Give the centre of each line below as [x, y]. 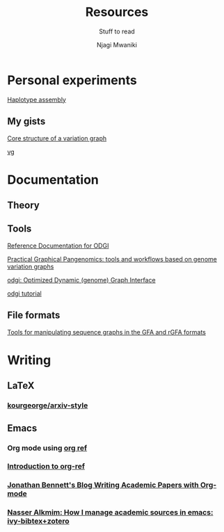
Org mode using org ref [47, 448]
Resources [117, 12]
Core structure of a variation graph [57, 138]
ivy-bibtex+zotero [38, 521]
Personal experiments [72, 80]
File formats [34, 315]
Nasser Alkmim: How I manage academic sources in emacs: [110, 513]
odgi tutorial [24, 293]
